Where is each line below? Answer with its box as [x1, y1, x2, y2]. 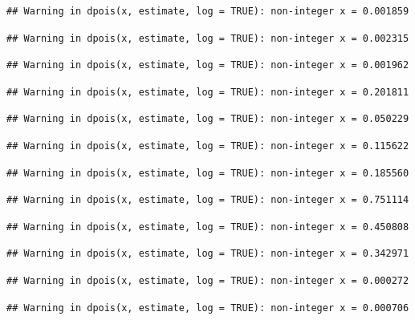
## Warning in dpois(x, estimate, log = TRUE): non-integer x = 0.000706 [6, 302, 409, 314]
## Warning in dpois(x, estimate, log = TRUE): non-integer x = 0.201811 [6, 86, 409, 98]
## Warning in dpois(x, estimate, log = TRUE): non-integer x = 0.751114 [6, 194, 409, 206]
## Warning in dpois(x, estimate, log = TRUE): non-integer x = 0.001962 [6, 59, 409, 71]
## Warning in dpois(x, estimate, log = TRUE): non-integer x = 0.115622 [6, 140, 409, 152]
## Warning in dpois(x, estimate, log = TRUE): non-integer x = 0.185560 [6, 167, 409, 179]
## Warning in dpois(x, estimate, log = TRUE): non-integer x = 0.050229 [6, 113, 409, 125]
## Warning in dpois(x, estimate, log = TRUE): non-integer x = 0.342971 [6, 248, 409, 260]
